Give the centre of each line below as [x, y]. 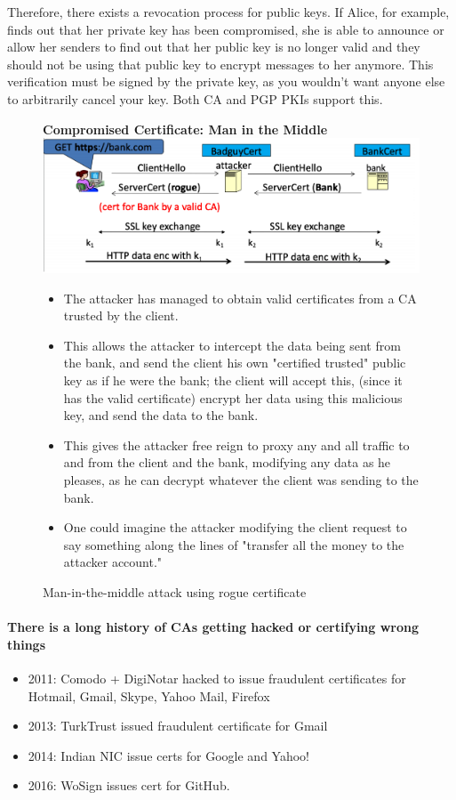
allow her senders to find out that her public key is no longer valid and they [214, 47]
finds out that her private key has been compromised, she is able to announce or [226, 29]
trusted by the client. [121, 315]
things [27, 644]
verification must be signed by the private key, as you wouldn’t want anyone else [226, 81]
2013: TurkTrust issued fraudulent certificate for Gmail [178, 726]
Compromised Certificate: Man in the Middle [185, 129]
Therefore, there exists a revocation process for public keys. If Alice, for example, [228, 12]
